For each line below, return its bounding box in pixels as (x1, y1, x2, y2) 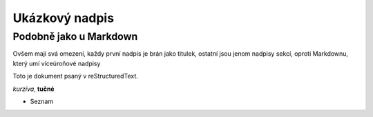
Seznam (30, 97, 54, 105)
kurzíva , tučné (12, 85, 55, 93)
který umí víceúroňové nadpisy (12, 59, 101, 67)
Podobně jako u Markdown (12, 30, 138, 43)
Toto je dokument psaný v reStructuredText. (12, 72, 138, 81)
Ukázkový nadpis (12, 10, 114, 25)
